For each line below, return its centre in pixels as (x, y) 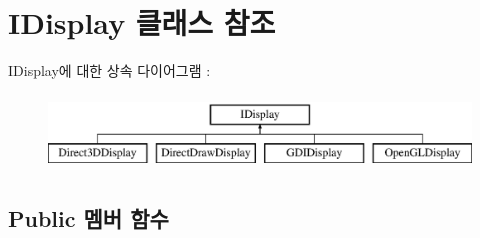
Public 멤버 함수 (88, 218)
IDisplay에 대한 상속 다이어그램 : (109, 70)
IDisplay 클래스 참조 (142, 22)
